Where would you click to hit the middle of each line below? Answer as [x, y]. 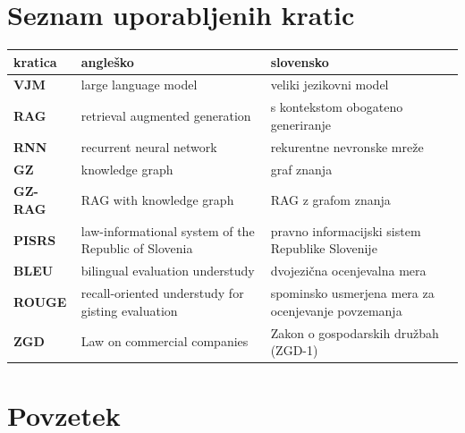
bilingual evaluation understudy [168, 271]
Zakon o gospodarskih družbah [355, 332]
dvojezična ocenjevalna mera [348, 271]
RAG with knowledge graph [157, 200]
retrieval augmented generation [166, 116]
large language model [139, 85]
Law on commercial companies [165, 341]
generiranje [301, 124]
